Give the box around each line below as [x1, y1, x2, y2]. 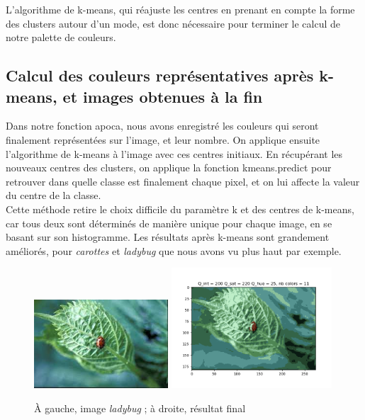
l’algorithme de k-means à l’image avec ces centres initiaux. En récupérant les [6, 146, 343, 161]
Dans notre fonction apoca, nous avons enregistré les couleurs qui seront [6, 118, 319, 133]
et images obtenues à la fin [62, 85, 263, 107]
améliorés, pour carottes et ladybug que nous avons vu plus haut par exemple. [6, 243, 342, 258]
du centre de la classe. [6, 188, 101, 203]
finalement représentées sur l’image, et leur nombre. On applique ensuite [6, 132, 320, 147]
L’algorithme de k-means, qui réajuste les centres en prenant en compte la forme [6, 2, 355, 16]
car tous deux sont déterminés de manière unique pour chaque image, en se [6, 215, 332, 230]
